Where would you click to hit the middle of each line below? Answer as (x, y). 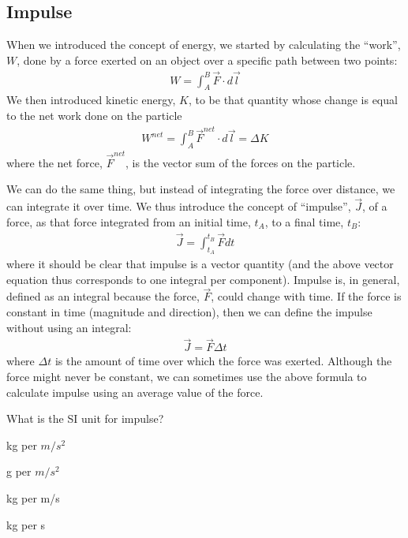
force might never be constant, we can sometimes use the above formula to (187, 376)
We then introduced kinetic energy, (91, 100)
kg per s (26, 524)
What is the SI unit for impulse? (85, 418)
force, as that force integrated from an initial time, (129, 221)
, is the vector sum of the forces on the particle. (241, 162)
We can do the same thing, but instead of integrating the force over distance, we (201, 189)
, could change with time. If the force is (306, 296)
